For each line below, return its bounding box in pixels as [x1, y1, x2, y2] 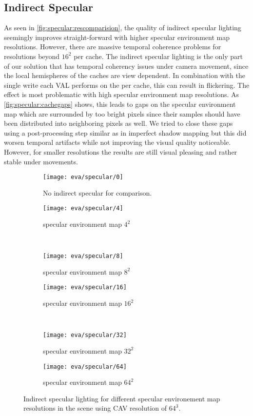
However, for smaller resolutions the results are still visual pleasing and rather [4, 146, 237, 157]
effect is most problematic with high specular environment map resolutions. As [4, 89, 239, 99]
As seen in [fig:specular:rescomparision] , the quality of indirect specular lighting [4, 22, 241, 33]
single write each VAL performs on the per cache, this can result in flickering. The [4, 79, 250, 90]
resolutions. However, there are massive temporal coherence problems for [4, 41, 221, 52]
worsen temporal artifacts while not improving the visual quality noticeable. [4, 137, 231, 147]
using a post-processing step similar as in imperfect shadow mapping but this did [4, 127, 247, 138]
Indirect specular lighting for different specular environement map [23, 393, 220, 403]
